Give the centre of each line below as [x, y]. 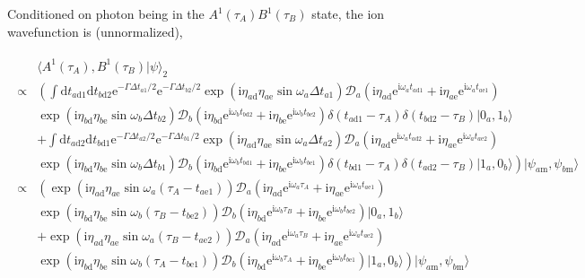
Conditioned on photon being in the [106, 13]
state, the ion [348, 13]
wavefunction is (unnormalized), [95, 31]
